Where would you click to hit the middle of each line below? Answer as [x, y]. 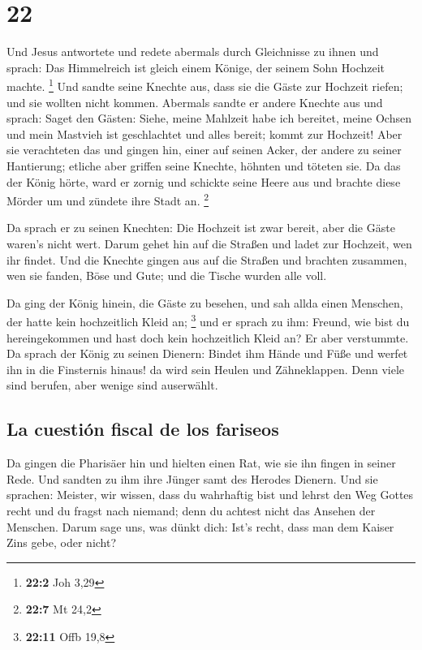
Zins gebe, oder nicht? [62, 542]
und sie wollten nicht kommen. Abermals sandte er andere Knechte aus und [195, 102]
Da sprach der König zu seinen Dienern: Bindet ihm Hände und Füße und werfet [207, 353]
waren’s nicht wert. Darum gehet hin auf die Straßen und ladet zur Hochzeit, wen [209, 243]
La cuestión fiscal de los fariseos [143, 429]
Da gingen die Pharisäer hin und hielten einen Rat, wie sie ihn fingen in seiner [201, 463]
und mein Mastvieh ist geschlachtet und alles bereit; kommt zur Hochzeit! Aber [205, 133]
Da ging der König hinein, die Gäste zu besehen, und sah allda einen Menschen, [205, 302]
